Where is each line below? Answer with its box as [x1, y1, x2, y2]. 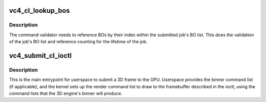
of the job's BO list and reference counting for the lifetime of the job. [9, 39, 148, 45]
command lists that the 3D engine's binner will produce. [9, 91, 123, 97]
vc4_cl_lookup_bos [9, 6, 70, 15]
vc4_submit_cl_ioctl [9, 51, 72, 60]
